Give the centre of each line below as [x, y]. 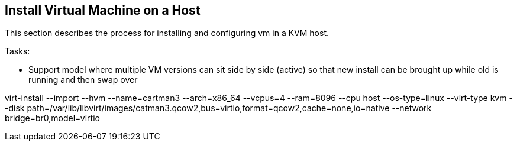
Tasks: [17, 51]
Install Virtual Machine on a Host [103, 10]
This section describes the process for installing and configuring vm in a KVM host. [167, 33]
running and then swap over [83, 80]
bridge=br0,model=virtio [52, 118]
